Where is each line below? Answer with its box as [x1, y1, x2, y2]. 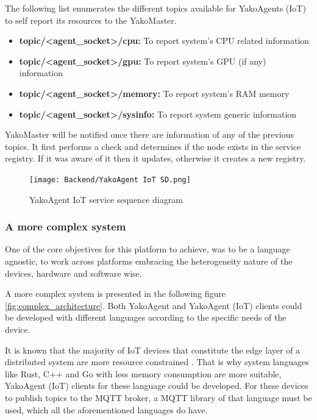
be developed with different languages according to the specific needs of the [5, 311, 287, 324]
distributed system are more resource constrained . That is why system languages [5, 355, 309, 368]
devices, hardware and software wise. [5, 266, 142, 279]
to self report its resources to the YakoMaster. [5, 13, 177, 26]
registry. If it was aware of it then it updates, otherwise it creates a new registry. [5, 152, 306, 165]
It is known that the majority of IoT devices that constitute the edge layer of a [5, 343, 301, 356]
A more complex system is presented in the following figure [5, 287, 226, 300]
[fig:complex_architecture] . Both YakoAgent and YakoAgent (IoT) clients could [5, 299, 302, 311]
